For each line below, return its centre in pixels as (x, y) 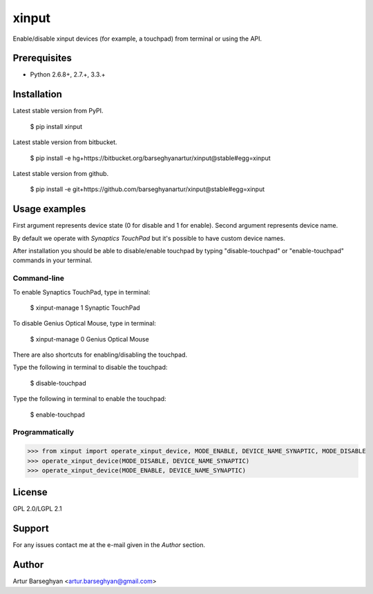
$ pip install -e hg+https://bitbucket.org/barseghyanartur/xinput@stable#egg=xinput (150, 158)
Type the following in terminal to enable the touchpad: (89, 399)
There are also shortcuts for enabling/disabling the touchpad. (100, 355)
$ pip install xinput (56, 126)
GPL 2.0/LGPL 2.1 (37, 509)
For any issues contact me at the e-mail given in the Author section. (109, 545)
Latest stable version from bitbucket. (65, 142)
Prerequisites (42, 58)
